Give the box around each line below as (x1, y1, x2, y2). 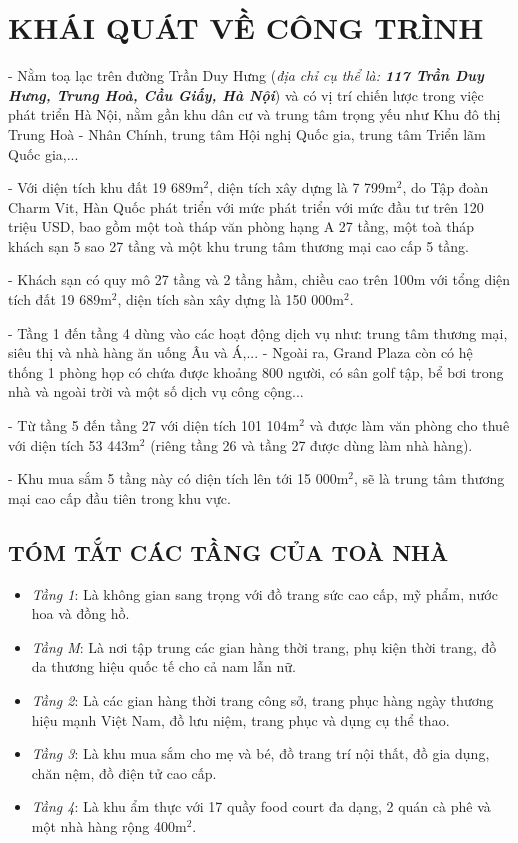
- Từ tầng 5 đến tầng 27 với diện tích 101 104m (8, 415, 300, 436)
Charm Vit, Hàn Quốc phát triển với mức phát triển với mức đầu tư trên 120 (8, 196, 484, 217)
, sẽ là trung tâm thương (354, 468, 505, 489)
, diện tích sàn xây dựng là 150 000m (117, 289, 344, 310)
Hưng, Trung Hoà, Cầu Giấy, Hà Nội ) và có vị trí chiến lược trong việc (8, 84, 484, 105)
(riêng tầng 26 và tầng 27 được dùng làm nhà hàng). (150, 434, 473, 455)
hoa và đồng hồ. (31, 603, 130, 624)
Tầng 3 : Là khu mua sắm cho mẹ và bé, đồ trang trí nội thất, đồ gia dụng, (31, 743, 490, 764)
